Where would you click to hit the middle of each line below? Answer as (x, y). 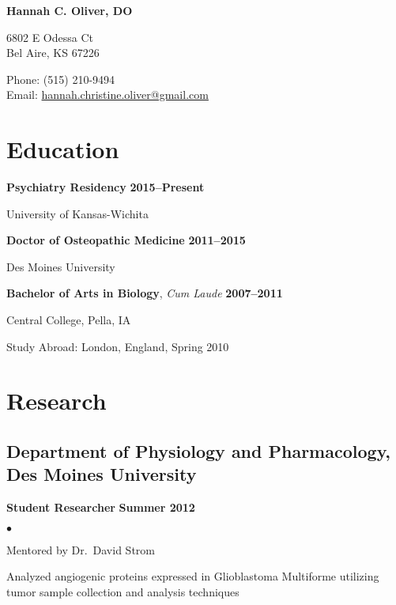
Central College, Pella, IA (69, 320)
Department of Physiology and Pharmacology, (199, 451)
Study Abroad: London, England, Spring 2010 (118, 346)
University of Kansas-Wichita (77, 213)
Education (63, 149)
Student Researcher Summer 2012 (101, 507)
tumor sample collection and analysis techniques (123, 592)
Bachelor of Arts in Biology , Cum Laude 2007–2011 (145, 293)
